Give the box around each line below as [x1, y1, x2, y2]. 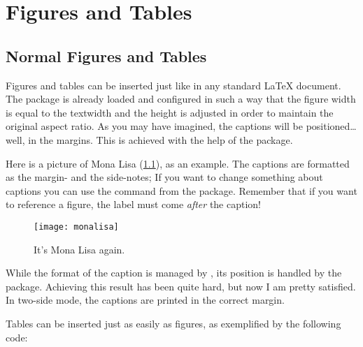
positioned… [306, 119, 357, 133]
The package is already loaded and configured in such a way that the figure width [6, 91, 356, 106]
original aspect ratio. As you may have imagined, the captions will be [6, 119, 303, 133]
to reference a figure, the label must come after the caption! [6, 197, 262, 212]
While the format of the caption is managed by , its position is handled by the [6, 265, 342, 280]
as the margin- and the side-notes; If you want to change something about [6, 170, 323, 184]
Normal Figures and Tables [6, 45, 207, 66]
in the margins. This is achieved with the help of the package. [28, 132, 293, 147]
